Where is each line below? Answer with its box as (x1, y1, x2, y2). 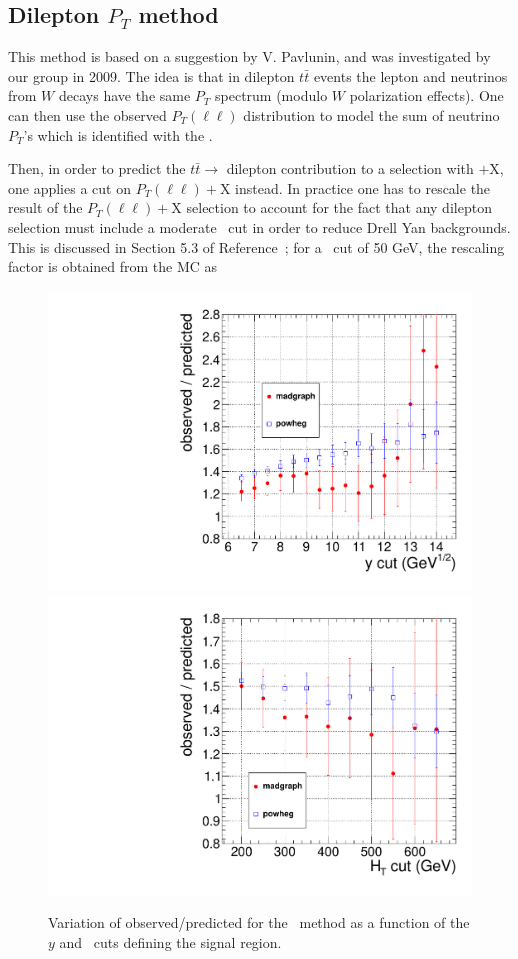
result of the (8, 197, 83, 218)
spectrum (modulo (215, 85, 328, 106)
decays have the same (58, 85, 191, 106)
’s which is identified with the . (23, 124, 213, 145)
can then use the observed (8, 104, 167, 125)
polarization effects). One (349, 85, 504, 106)
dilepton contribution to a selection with (226, 158, 474, 179)
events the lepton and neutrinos (313, 65, 508, 86)
